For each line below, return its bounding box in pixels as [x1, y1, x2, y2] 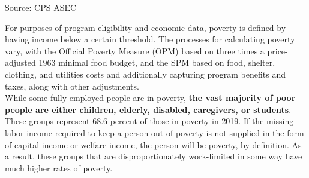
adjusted [5, 56, 36, 69]
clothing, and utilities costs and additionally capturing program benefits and [5, 67, 286, 80]
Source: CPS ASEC [5, 1, 77, 13]
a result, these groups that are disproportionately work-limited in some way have [5, 150, 302, 162]
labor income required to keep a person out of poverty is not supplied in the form [5, 126, 304, 139]
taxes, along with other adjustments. [5, 79, 139, 92]
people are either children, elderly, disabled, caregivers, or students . [5, 103, 292, 115]
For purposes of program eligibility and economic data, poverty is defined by [5, 21, 286, 33]
